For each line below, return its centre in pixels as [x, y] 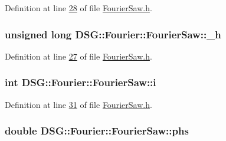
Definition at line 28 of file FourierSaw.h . [78, 8]
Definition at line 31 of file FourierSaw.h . [78, 104]
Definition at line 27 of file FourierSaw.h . [78, 56]
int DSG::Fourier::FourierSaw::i [81, 82]
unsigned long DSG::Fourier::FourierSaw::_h [113, 34]
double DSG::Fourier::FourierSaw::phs [97, 131]
